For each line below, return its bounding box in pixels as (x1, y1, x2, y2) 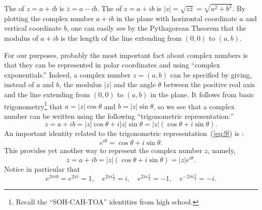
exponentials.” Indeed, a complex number (4, 69, 131, 80)
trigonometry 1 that (4, 99, 63, 111)
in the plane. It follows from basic (150, 89, 254, 100)
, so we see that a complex (153, 101, 235, 111)
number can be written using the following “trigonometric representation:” (4, 110, 234, 121)
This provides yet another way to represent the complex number (4, 145, 203, 156)
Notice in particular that (4, 163, 80, 174)
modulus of (4, 33, 38, 43)
